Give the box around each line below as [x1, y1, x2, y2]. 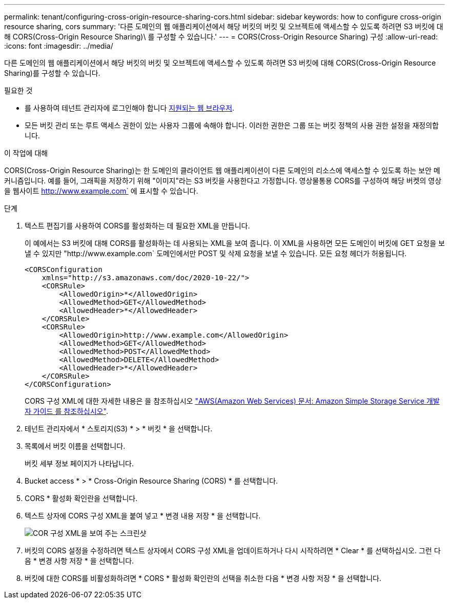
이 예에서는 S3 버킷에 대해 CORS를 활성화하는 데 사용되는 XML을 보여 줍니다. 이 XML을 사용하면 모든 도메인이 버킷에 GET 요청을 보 [25, 239, 445, 247]
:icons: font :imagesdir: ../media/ [4, 41, 113, 50]
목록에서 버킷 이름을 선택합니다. [25, 442, 126, 450]
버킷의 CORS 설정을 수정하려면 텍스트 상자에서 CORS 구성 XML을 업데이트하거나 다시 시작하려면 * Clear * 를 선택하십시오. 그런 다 [25, 546, 441, 555]
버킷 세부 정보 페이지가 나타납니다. [25, 459, 134, 468]
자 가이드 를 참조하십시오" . [25, 407, 108, 415]
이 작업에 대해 [4, 149, 48, 157]
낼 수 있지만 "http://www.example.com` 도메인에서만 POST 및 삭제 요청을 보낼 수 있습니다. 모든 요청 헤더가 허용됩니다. [25, 249, 407, 258]
